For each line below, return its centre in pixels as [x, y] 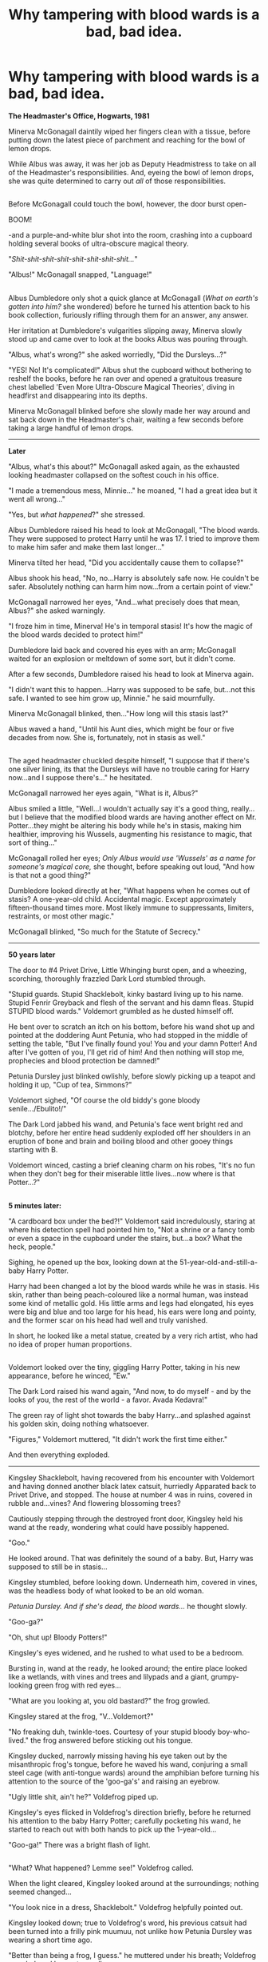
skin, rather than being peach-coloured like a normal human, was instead [128, 1295]
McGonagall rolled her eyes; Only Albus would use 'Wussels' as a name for [132, 859]
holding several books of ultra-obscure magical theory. [99, 244]
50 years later [32, 955]
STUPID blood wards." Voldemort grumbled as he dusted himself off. [121, 1011]
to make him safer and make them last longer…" [87, 547]
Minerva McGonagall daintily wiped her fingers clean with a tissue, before [130, 131]
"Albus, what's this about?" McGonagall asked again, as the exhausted [124, 466]
